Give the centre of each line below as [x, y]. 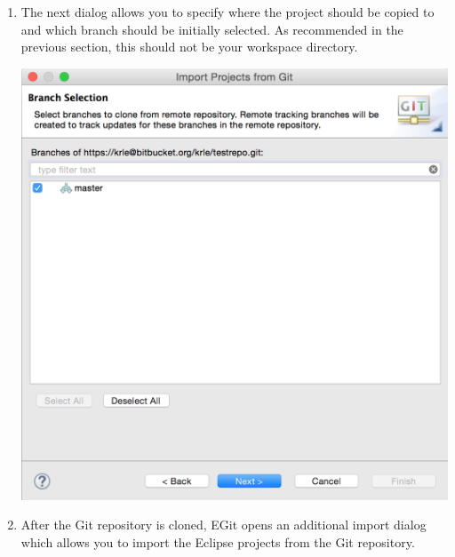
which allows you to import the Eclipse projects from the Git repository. [218, 541]
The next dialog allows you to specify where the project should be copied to [227, 12]
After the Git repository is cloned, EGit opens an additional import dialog [224, 525]
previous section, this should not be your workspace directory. [189, 47]
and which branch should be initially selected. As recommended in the [212, 29]
